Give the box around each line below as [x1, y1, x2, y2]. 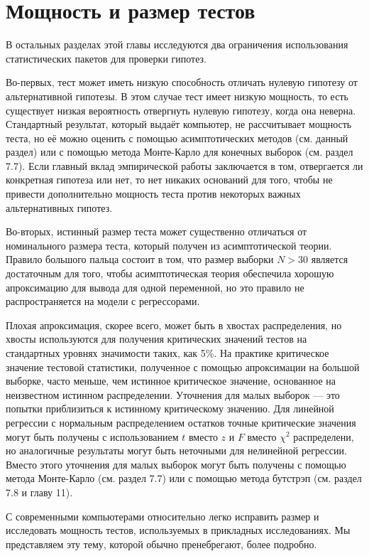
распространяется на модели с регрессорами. [6, 294, 200, 309]
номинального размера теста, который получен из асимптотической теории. [6, 237, 332, 252]
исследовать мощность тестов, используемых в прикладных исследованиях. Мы [6, 523, 351, 538]
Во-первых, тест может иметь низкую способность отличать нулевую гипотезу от [6, 75, 358, 90]
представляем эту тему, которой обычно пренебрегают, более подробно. [6, 536, 317, 551]
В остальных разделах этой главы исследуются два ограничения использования [6, 37, 348, 52]
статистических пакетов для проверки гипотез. [6, 50, 207, 65]
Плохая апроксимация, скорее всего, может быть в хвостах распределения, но [6, 317, 342, 332]
